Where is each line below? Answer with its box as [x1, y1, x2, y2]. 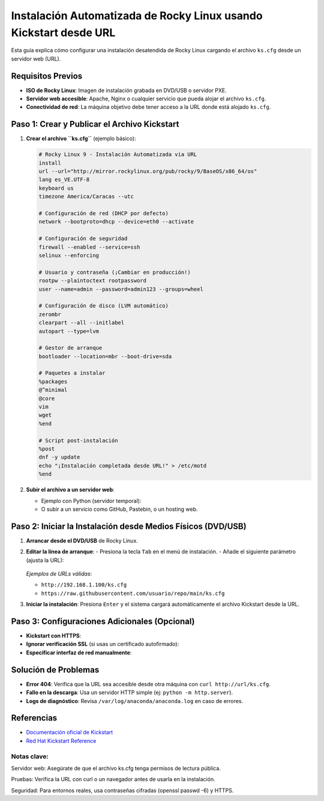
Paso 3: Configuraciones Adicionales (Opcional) [11, 616, 195, 626]
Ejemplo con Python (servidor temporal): [41, 497, 142, 504]
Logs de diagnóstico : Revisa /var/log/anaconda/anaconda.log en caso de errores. [26, 697, 243, 704]
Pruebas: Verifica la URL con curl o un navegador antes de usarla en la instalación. [11, 776, 215, 783]
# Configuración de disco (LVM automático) [38, 302, 169, 309]
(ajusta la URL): [26, 556, 64, 564]
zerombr [38, 311, 61, 318]
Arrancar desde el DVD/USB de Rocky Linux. [26, 537, 138, 544]
